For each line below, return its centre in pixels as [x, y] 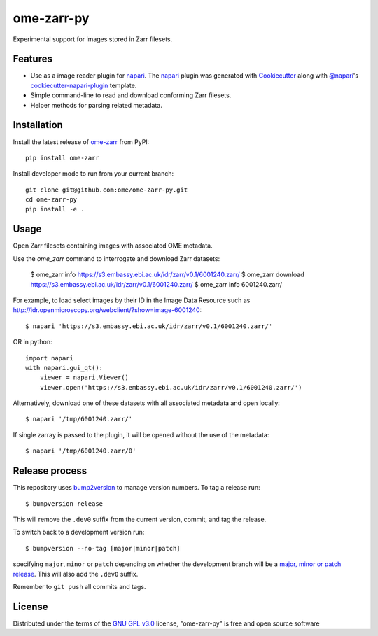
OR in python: [33, 342]
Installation [38, 125]
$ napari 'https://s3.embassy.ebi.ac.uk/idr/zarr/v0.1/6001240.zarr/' [149, 326]
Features [33, 59]
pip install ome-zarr [62, 158]
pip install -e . [55, 209]
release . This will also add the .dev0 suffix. [76, 574]
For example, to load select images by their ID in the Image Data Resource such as [132, 300]
